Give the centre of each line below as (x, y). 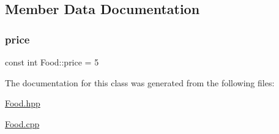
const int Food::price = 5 (52, 62)
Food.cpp (22, 123)
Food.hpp (23, 103)
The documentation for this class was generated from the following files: (140, 82)
